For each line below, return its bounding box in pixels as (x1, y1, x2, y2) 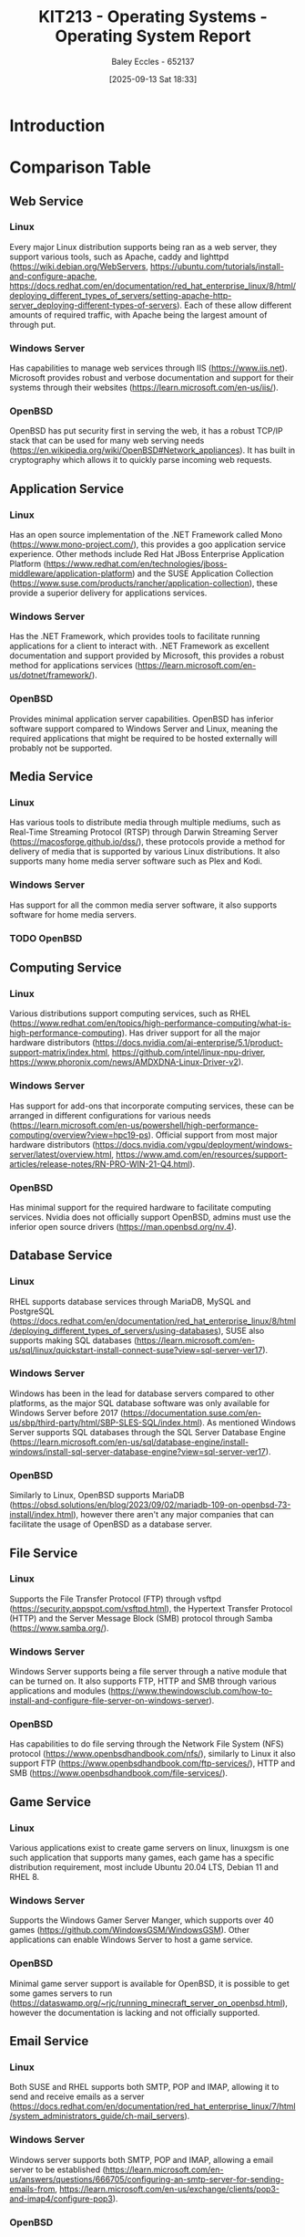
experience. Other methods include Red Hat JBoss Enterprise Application (9, 549, 285, 560)
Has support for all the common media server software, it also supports (9, 899, 278, 910)
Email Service (9, 2033, 89, 2049)
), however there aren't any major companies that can (72, 1509, 275, 1520)
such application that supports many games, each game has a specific (9, 1852, 275, 1864)
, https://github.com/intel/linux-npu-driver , (107, 1047, 266, 1058)
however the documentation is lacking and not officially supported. (9, 2007, 260, 2018)
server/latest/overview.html (9, 1149, 112, 1160)
